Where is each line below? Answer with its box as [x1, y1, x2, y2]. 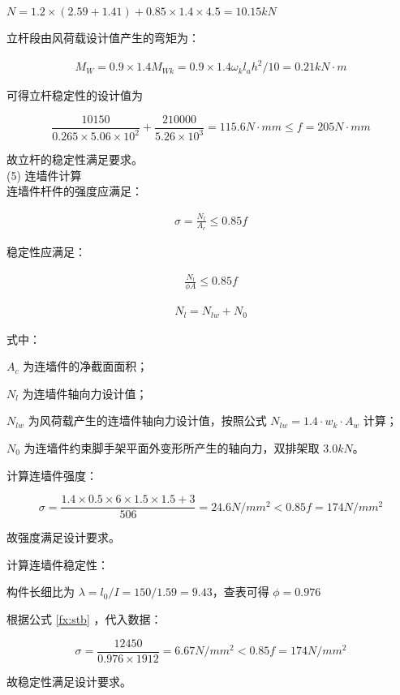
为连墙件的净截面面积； [23, 358, 148, 375]
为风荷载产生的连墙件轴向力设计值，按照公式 [28, 412, 267, 429]
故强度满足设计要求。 [6, 529, 120, 546]
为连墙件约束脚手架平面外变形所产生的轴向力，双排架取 [24, 439, 320, 456]
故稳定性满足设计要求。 [6, 672, 131, 689]
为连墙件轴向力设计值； [22, 384, 148, 401]
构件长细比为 [6, 583, 75, 600]
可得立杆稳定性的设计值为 [6, 87, 143, 104]
